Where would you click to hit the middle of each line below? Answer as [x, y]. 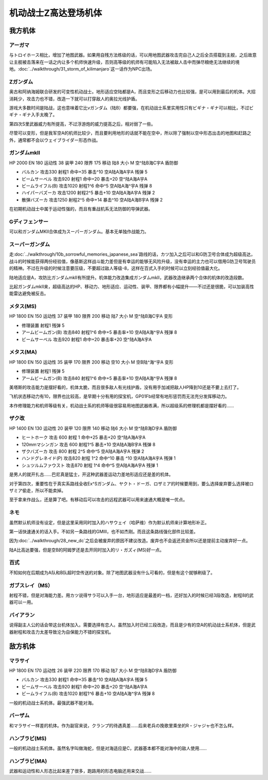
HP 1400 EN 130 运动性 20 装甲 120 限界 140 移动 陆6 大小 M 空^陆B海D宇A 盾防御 [93, 428]
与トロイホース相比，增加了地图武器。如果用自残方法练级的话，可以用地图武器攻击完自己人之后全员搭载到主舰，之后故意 [133, 55]
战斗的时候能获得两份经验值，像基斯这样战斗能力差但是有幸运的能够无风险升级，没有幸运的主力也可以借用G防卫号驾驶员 [133, 261]
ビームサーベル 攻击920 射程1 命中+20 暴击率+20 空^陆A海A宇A [87, 339]
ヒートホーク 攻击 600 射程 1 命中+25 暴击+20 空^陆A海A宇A [84, 437]
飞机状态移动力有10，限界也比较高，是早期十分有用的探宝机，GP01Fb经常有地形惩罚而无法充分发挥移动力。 [119, 396]
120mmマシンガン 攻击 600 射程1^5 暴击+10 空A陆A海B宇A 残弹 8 [89, 444]
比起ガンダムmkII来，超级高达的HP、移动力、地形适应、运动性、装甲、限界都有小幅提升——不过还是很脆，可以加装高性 [132, 287]
